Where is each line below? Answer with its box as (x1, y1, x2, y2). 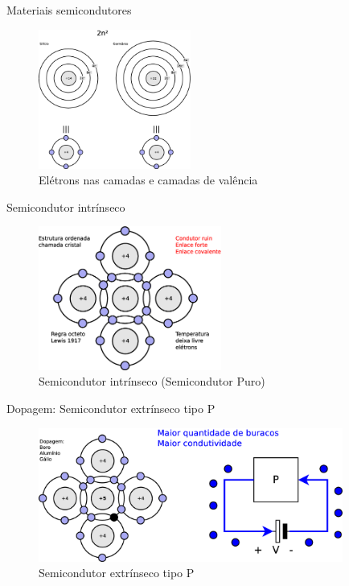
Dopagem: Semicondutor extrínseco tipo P (6, 399, 216, 416)
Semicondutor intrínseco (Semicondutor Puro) (39, 373, 265, 390)
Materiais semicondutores (6, 2, 132, 18)
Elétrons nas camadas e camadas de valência (39, 171, 258, 188)
